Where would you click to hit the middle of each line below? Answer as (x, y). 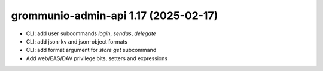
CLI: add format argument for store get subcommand (91, 50)
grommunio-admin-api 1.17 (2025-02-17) (115, 16)
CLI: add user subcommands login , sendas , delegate (91, 33)
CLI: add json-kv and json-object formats (77, 41)
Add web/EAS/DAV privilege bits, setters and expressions (97, 58)
